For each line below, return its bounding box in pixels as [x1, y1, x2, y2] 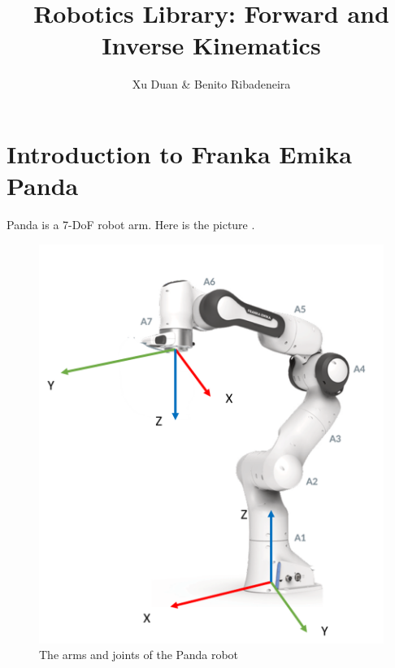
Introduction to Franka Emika [7, 137, 352, 170]
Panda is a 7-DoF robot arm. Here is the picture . [7, 216, 255, 233]
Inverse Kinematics [102, 28, 321, 62]
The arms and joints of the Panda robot [39, 646, 239, 663]
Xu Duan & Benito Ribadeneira [132, 76, 291, 93]
